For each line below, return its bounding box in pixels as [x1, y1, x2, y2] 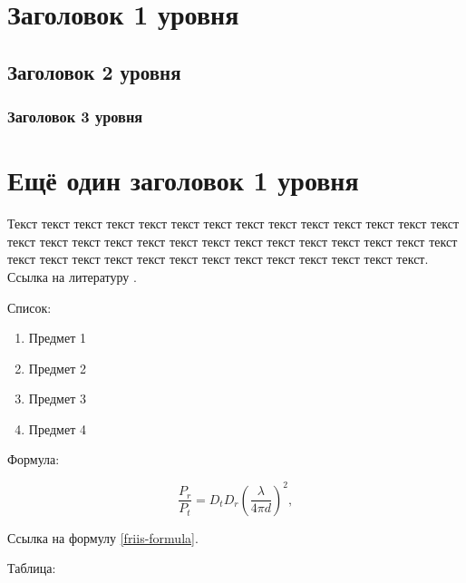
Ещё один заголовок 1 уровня [7, 161, 359, 199]
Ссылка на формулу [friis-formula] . [7, 528, 199, 547]
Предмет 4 [28, 419, 86, 438]
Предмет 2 [28, 358, 86, 377]
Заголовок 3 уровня [7, 105, 143, 128]
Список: [7, 297, 52, 316]
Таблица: [7, 559, 56, 578]
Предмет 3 [28, 389, 86, 408]
